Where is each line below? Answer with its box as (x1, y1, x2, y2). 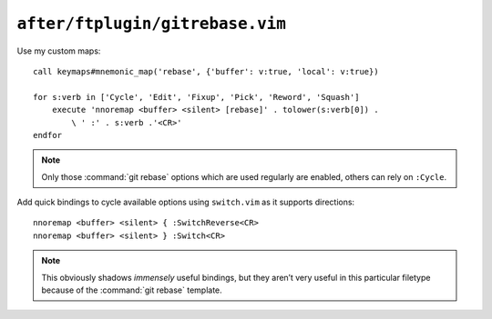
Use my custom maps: (16, 45, 101, 56)
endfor (33, 130, 63, 140)
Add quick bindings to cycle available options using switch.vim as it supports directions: (16, 196, 355, 208)
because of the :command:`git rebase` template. (41, 284, 222, 295)
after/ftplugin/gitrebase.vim (16, 14, 287, 34)
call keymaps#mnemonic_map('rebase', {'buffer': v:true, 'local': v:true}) (33, 66, 379, 76)
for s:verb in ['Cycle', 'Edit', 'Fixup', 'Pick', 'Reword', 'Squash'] (33, 92, 360, 102)
